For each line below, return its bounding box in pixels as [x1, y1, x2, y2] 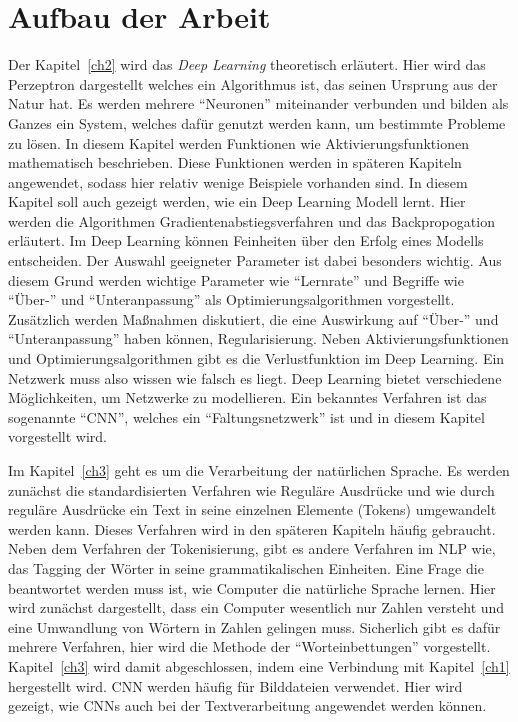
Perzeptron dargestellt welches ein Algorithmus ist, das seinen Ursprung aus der [8, 73, 498, 94]
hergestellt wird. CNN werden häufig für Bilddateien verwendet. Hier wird [8, 675, 463, 696]
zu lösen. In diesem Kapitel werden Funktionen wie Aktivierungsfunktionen [8, 132, 469, 153]
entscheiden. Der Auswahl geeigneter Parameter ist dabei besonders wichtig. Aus [8, 250, 502, 271]
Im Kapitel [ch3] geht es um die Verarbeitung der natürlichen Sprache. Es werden [8, 460, 510, 480]
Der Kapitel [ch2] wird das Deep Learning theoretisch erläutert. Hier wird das [8, 54, 486, 75]
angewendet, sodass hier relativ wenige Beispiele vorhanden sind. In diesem [8, 171, 468, 192]
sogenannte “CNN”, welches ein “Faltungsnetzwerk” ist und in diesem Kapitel [8, 406, 485, 427]
